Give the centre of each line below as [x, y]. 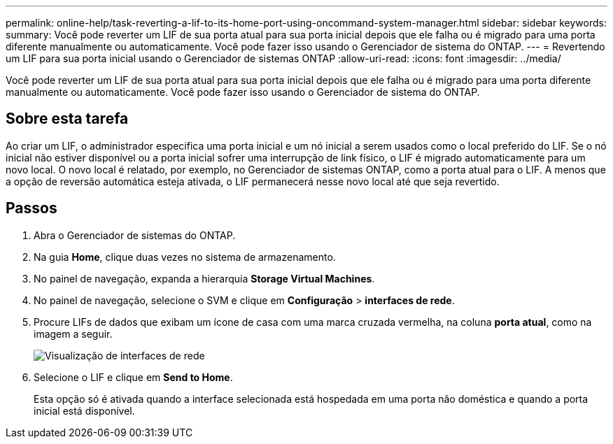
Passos [31, 208]
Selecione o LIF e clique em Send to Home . [133, 377]
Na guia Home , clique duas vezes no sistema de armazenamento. [185, 257]
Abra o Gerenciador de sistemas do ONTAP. [135, 235]
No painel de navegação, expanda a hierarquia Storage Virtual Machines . [204, 278]
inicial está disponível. [84, 410]
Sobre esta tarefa [67, 119]
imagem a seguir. [73, 334]
